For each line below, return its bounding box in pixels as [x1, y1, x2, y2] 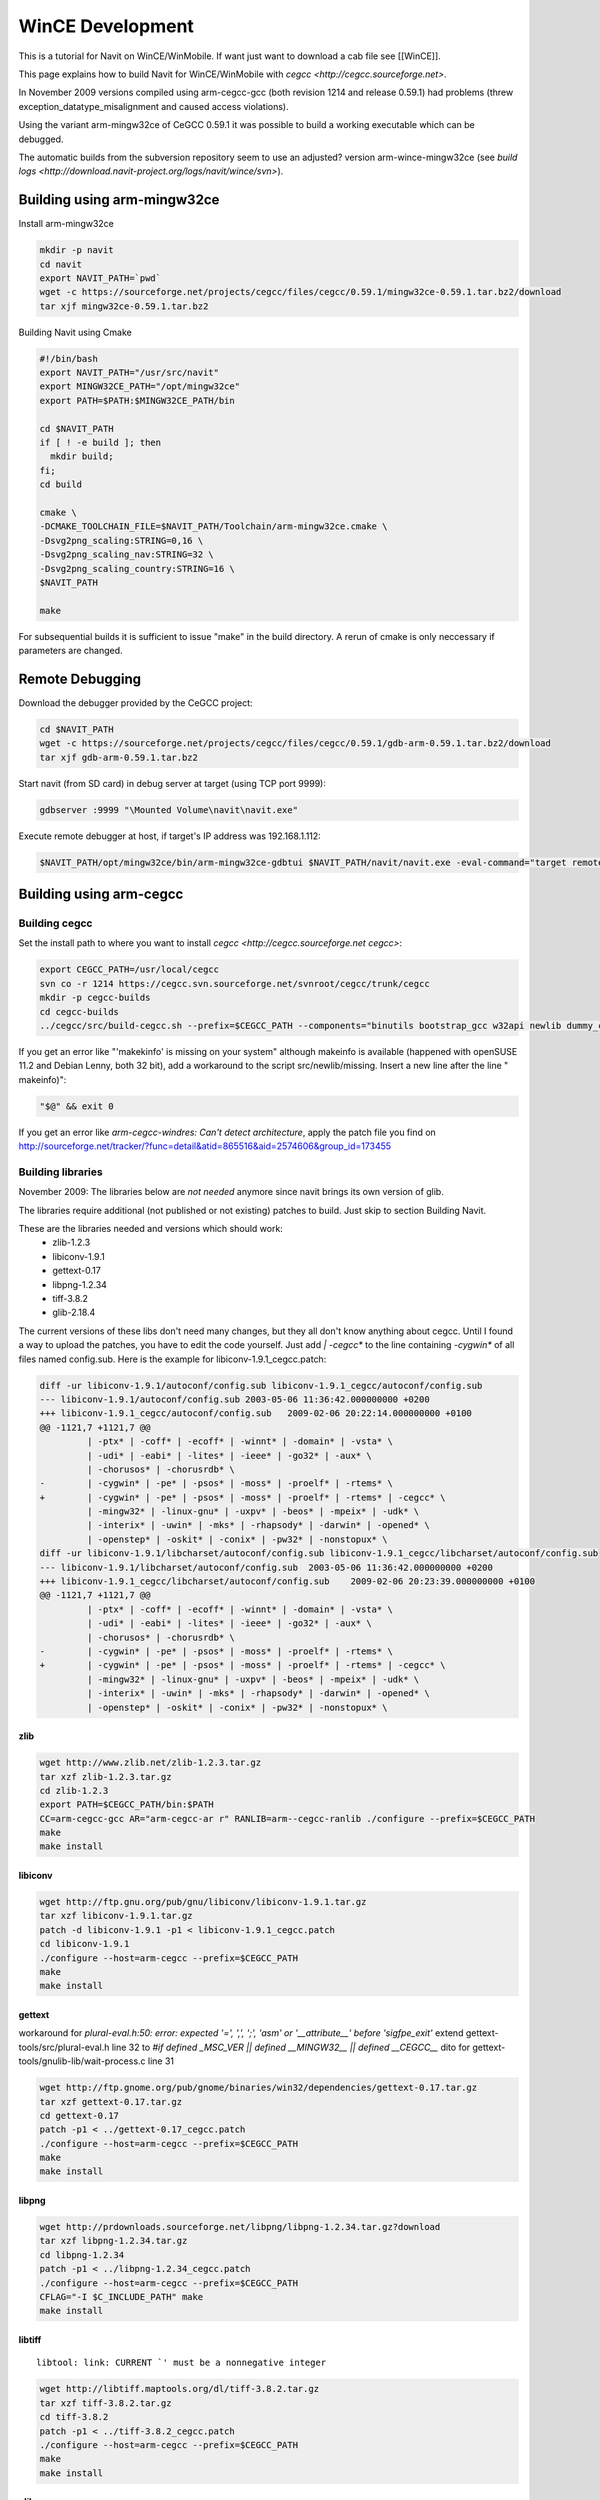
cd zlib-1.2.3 [39, 1785, 109, 1796]
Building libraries [18, 1165, 104, 1179]
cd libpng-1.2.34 [39, 2249, 125, 2260]
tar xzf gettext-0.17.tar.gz [39, 2096, 183, 2107]
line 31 [147, 2055, 175, 2067]
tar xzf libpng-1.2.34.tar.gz [39, 2235, 188, 2247]
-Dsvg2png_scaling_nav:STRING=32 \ [39, 549, 214, 560]
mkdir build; [50, 451, 114, 462]
